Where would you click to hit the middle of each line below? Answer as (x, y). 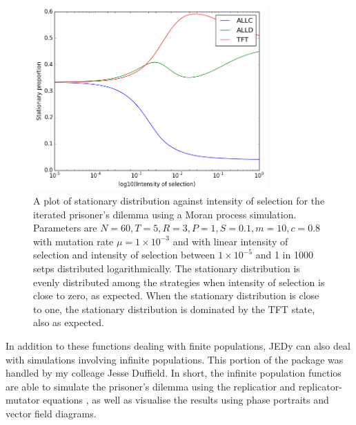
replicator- (320, 386)
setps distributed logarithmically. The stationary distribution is (167, 268)
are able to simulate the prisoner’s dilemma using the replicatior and (151, 386)
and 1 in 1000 (284, 255)
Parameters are (65, 228)
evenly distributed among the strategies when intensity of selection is (179, 282)
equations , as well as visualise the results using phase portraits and (186, 400)
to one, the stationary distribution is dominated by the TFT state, (174, 309)
